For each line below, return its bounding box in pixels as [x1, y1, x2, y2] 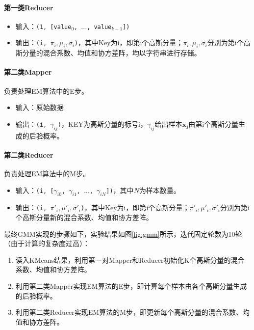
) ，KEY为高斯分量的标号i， [57, 118, 147, 129]
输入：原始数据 [15, 102, 64, 112]
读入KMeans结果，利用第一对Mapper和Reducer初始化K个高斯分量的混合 [15, 254, 245, 265]
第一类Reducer [4, 2, 53, 12]
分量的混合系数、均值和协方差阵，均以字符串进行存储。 [22, 48, 201, 58]
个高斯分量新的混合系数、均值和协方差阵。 [15, 212, 153, 222]
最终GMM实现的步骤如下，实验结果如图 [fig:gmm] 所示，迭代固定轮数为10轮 [4, 228, 242, 239]
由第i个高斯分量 [188, 118, 239, 129]
